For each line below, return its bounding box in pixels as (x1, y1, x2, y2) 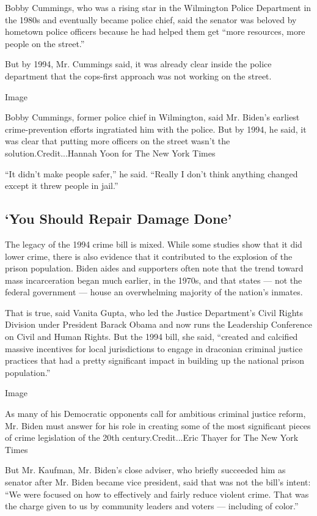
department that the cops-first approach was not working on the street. (5, 69, 272, 82)
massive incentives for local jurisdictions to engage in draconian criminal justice (5, 342, 303, 355)
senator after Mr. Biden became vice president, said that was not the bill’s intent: (5, 476, 311, 488)
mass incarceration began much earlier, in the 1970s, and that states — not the (5, 273, 302, 286)
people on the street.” (5, 37, 85, 50)
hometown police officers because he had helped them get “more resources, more (5, 25, 305, 38)
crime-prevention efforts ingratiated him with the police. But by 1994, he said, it (5, 122, 307, 135)
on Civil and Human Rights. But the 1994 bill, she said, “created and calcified (5, 330, 298, 343)
